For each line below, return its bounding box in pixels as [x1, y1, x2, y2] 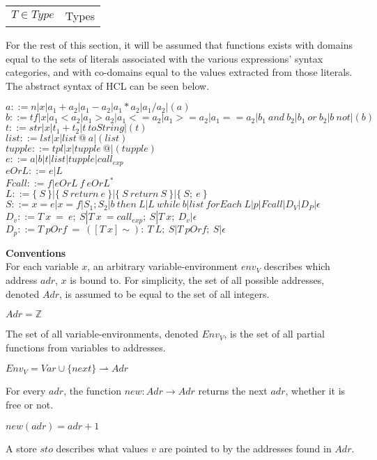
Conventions [6, 245, 66, 260]
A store [6, 441, 37, 455]
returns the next [198, 383, 268, 398]
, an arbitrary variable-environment [87, 259, 238, 273]
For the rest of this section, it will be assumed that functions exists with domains [6, 38, 353, 51]
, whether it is [285, 383, 346, 398]
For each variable [6, 259, 79, 273]
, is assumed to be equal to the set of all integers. [59, 286, 270, 301]
